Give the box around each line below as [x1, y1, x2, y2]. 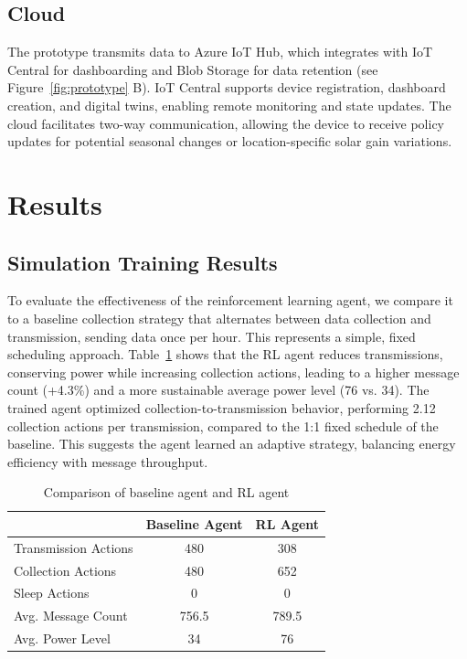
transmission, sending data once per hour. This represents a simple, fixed [7, 326, 416, 345]
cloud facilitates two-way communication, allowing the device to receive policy [7, 113, 445, 133]
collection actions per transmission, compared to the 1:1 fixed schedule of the [7, 416, 439, 435]
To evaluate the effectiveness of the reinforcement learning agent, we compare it [7, 291, 453, 310]
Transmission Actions [14, 537, 133, 557]
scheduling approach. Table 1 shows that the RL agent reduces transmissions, [7, 345, 443, 364]
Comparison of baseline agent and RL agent [43, 483, 290, 502]
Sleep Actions [14, 583, 90, 602]
